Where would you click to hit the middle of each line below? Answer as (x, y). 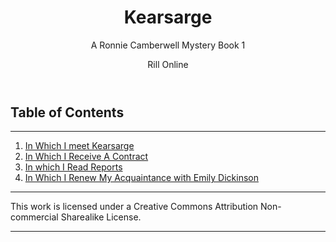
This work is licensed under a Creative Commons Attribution (134, 207)
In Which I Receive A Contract (86, 157)
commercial (34, 217)
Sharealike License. (101, 217)
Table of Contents (67, 112)
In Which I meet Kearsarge (79, 146)
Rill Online (168, 64)
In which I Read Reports (73, 167)
